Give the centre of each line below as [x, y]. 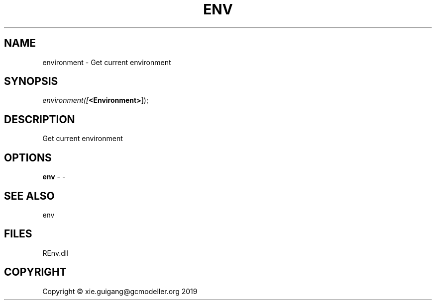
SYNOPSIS [31, 81]
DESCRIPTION [40, 119]
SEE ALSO [29, 196]
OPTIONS [28, 157]
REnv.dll [55, 253]
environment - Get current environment [107, 62]
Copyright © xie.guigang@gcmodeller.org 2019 [120, 291]
